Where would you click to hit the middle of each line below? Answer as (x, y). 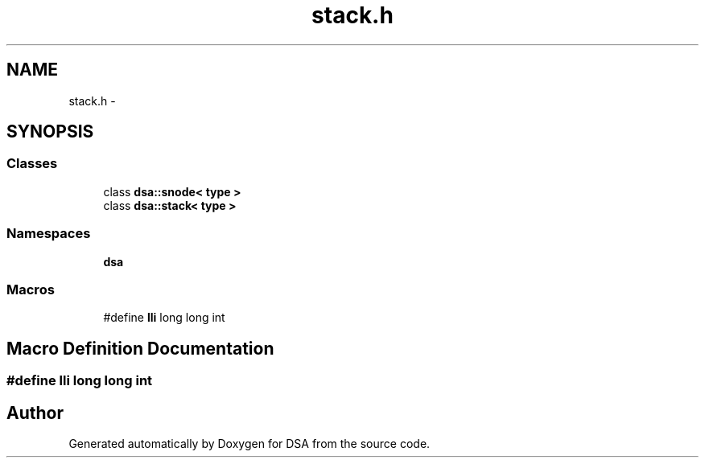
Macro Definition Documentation (140, 348)
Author (35, 413)
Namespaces (49, 234)
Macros (31, 289)
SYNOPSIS (50, 132)
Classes (32, 164)
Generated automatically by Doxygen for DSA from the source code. (249, 443)
